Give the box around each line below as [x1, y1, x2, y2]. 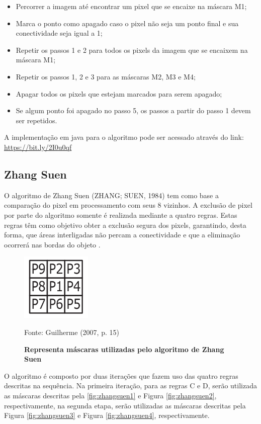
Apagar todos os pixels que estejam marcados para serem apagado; [16, 88, 222, 99]
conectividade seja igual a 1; [16, 28, 103, 38]
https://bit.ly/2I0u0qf [4, 141, 72, 152]
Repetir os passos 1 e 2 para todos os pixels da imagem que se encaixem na [16, 44, 248, 55]
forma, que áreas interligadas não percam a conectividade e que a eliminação [4, 229, 240, 240]
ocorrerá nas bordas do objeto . [4, 239, 101, 249]
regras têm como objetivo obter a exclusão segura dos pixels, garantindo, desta [4, 219, 246, 230]
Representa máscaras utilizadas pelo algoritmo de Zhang [24, 344, 224, 354]
